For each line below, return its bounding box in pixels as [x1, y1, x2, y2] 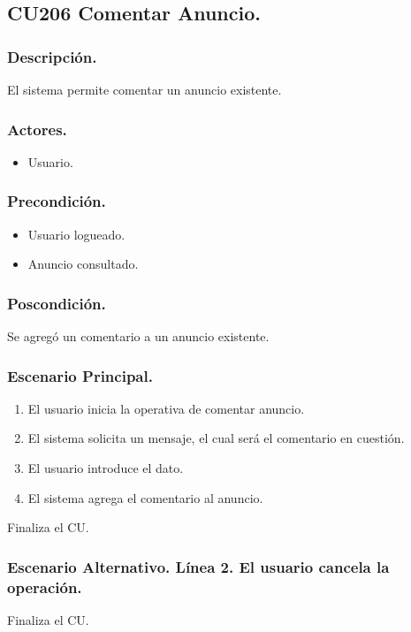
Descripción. [7, 45, 97, 67]
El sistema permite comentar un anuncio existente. [7, 80, 282, 98]
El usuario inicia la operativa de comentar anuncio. [27, 399, 305, 417]
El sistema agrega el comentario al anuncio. [27, 488, 263, 506]
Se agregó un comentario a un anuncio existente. [7, 327, 270, 346]
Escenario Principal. [7, 364, 153, 386]
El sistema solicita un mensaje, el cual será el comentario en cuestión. [27, 429, 405, 447]
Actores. [7, 118, 67, 140]
